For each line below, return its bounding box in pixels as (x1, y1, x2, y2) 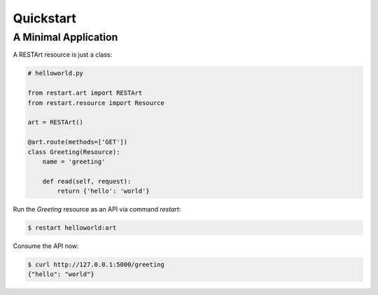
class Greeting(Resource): (27, 148, 120, 156)
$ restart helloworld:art (27, 224, 117, 232)
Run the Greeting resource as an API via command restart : (13, 205, 181, 214)
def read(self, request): (42, 177, 132, 185)
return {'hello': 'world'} (57, 187, 150, 195)
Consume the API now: (13, 242, 80, 250)
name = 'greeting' (42, 158, 106, 165)
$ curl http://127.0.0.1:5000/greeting (27, 261, 164, 268)
